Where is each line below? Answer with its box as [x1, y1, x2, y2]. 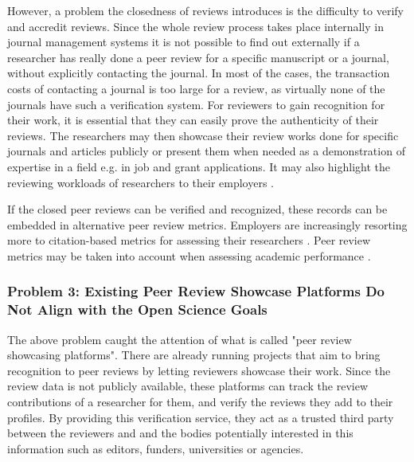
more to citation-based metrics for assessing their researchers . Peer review [7, 232, 371, 249]
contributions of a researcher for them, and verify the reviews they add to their [7, 393, 393, 410]
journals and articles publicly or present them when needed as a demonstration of [7, 143, 405, 159]
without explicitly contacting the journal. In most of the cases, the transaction [7, 65, 390, 81]
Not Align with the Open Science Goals [7, 300, 268, 319]
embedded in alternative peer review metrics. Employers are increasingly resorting [7, 216, 408, 233]
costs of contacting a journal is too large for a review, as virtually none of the [7, 80, 385, 96]
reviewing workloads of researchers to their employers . [7, 174, 275, 190]
